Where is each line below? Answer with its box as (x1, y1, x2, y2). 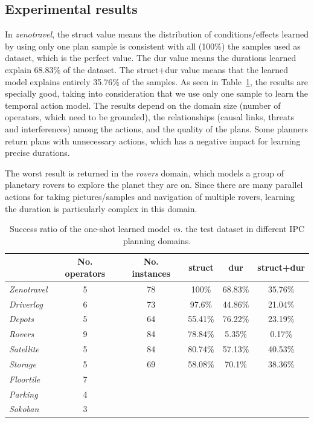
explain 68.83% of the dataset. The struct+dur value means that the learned (5, 63, 288, 76)
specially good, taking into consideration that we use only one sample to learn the (5, 87, 309, 100)
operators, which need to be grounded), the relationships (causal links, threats (5, 111, 295, 123)
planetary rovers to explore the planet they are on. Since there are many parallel (5, 178, 303, 191)
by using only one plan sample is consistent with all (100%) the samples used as (5, 39, 301, 52)
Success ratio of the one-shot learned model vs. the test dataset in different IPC (9, 222, 305, 235)
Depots (9, 312, 34, 325)
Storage (9, 357, 36, 370)
